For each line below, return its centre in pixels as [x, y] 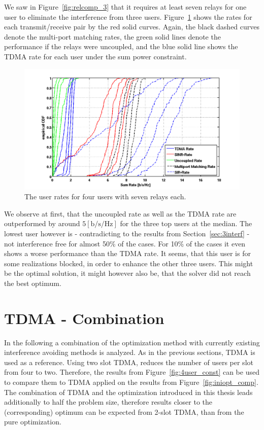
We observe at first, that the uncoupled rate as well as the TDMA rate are [120, 213]
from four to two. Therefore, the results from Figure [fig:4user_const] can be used [132, 372]
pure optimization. [33, 422]
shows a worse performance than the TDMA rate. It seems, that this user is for [127, 253]
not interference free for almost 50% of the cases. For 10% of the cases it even [125, 243]
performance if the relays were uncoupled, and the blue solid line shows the [121, 46]
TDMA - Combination [84, 318]
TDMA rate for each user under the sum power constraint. [95, 56]
